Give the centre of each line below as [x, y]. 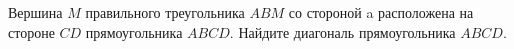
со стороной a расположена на [381, 12]
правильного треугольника [165, 12]
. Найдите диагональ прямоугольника [342, 31]
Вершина [35, 12]
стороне [31, 31]
